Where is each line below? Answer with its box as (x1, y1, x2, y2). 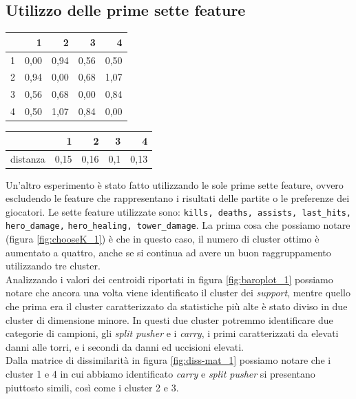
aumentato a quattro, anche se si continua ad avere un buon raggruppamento (6, 245, 331, 259)
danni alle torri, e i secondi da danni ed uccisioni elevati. (6, 339, 244, 354)
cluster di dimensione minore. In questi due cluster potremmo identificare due (6, 312, 333, 327)
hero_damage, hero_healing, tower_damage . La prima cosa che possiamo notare (6, 218, 350, 232)
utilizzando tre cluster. (6, 258, 101, 273)
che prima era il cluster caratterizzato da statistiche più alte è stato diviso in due (6, 299, 348, 314)
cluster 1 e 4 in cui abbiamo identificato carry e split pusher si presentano (6, 367, 315, 381)
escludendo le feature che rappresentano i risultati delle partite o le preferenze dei (6, 191, 350, 205)
